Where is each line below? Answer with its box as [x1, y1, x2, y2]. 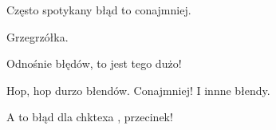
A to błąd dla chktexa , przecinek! [6, 108, 173, 125]
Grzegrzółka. [6, 28, 69, 45]
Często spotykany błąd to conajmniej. [6, 2, 191, 18]
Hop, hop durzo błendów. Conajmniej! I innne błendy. [6, 81, 270, 98]
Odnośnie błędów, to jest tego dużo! [6, 55, 182, 72]
